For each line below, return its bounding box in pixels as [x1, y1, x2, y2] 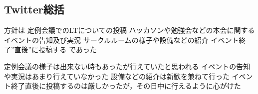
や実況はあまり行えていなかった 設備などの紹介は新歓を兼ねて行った [4, 71, 230, 81]
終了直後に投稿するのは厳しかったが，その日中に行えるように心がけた [10, 81, 241, 91]
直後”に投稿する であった [14, 44, 97, 55]
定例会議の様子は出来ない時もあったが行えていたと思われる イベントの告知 [4, 61, 251, 71]
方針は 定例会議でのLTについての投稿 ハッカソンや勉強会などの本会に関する [4, 25, 255, 35]
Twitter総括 [4, 1, 64, 17]
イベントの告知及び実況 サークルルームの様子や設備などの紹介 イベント [4, 34, 239, 45]
